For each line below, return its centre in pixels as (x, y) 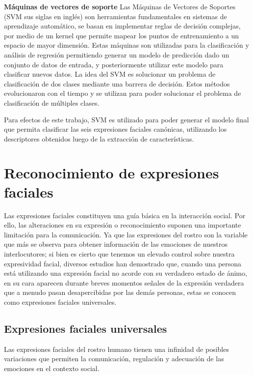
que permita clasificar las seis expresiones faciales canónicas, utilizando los (115, 129)
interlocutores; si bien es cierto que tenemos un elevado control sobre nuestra (119, 254)
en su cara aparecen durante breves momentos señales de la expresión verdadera (124, 282)
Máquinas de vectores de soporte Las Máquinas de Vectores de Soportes (120, 6)
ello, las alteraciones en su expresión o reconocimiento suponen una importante (123, 225)
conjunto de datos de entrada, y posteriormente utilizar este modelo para (114, 64)
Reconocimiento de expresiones (112, 172)
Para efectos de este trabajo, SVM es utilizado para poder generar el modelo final (126, 119)
